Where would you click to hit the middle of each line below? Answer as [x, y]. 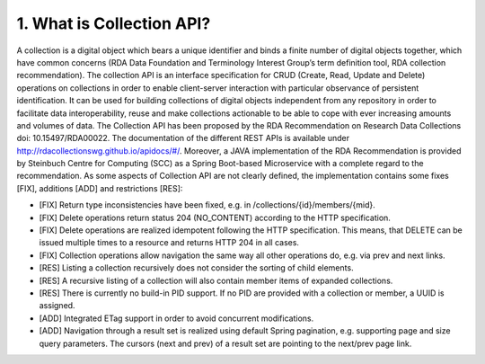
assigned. [57, 306]
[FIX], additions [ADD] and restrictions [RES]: [100, 188]
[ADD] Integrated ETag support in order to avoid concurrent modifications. [176, 318]
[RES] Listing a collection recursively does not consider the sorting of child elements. [196, 268]
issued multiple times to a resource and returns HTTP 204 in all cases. [169, 243]
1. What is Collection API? [114, 23]
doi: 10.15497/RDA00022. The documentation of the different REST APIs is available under [183, 138]
